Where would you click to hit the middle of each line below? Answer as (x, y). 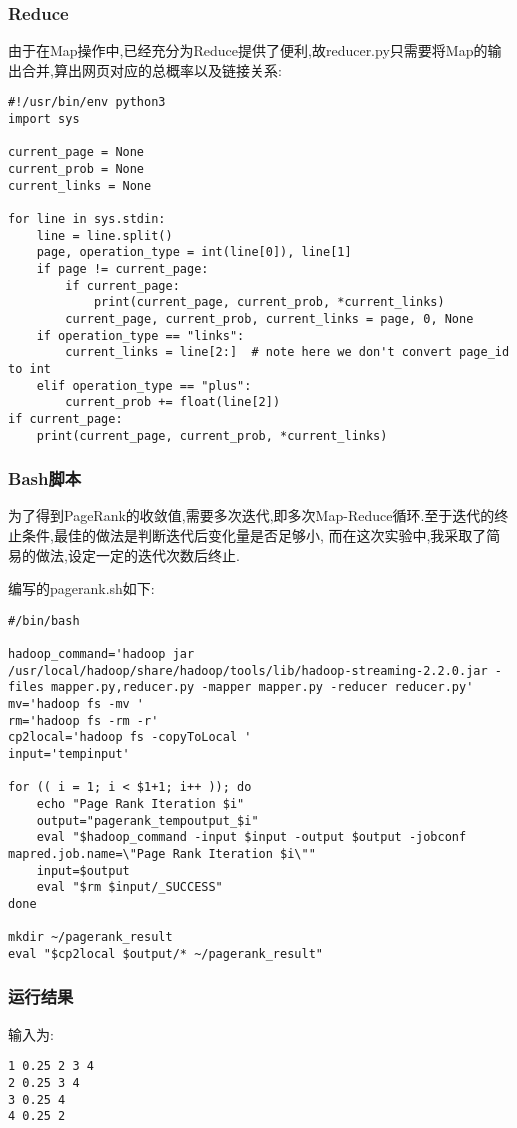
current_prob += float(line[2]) (173, 402)
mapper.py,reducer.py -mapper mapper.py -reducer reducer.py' (262, 687)
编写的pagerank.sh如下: (81, 588)
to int (29, 368)
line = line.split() (104, 235)
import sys (44, 119)
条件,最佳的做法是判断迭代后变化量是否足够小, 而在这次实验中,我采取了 (254, 535)
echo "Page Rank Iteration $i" (140, 804)
